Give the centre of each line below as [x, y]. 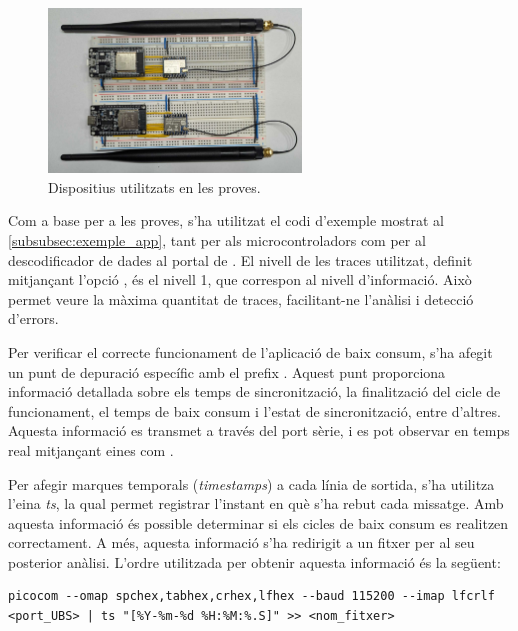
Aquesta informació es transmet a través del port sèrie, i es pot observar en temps [259, 430]
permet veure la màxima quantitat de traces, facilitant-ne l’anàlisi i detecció [241, 298]
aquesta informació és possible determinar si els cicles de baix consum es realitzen [258, 522]
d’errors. [33, 318]
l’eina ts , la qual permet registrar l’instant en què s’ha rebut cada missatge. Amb [256, 503]
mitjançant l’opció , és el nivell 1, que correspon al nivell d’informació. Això [240, 279]
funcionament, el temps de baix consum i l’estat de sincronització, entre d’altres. [254, 410]
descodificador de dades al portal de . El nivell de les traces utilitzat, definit [240, 259]
